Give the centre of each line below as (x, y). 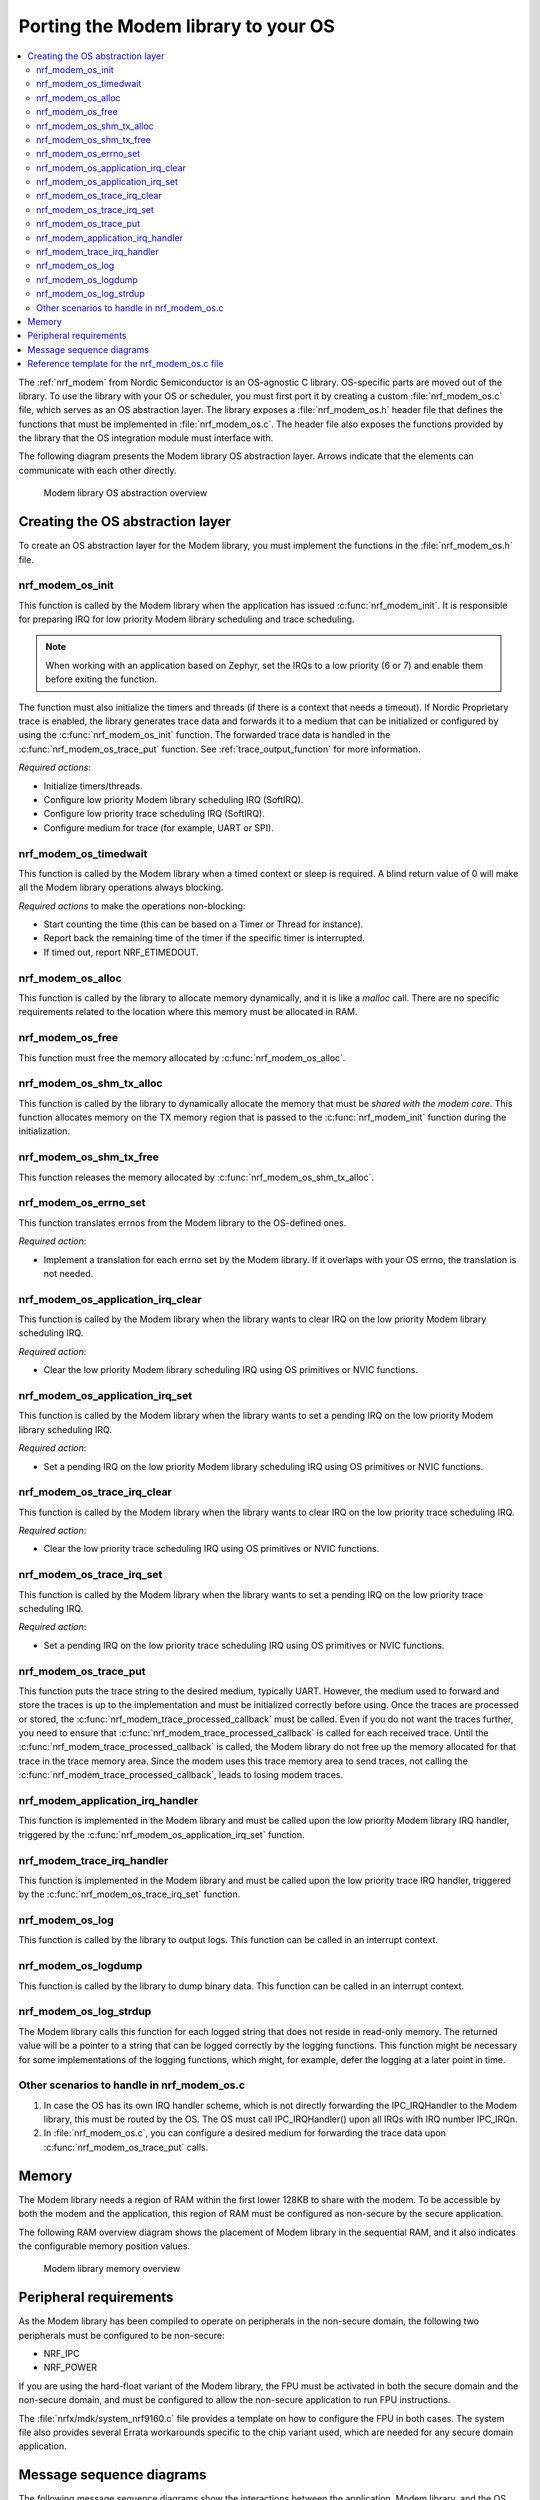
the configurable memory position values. (104, 2246)
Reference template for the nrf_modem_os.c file (125, 364)
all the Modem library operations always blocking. (121, 887)
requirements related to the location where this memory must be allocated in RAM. (188, 1012)
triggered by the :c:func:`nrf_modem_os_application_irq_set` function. (161, 1834)
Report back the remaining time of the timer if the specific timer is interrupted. (204, 938)
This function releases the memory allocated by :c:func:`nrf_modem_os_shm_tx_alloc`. (196, 1177)
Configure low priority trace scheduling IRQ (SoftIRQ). (154, 814)
